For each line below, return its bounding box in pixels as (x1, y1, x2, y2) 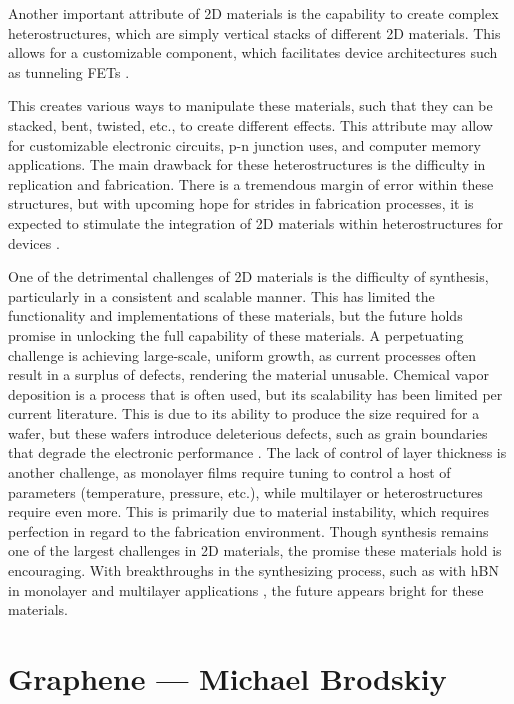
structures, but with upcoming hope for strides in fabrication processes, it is (8, 193, 474, 214)
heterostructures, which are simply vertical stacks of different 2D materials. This (8, 22, 501, 43)
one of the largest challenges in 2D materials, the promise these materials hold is (8, 540, 502, 561)
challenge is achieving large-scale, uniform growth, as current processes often (8, 344, 477, 365)
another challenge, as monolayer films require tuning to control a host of (8, 462, 451, 483)
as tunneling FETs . (8, 61, 130, 82)
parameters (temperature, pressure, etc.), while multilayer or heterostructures (8, 481, 483, 502)
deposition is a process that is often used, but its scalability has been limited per (8, 383, 503, 404)
